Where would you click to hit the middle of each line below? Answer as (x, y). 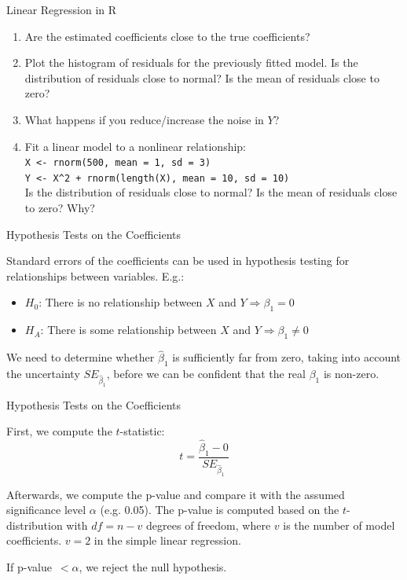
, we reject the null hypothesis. (153, 567)
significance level (46, 510)
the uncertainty (43, 374)
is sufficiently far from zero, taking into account (287, 357)
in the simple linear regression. (167, 540)
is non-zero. (351, 374)
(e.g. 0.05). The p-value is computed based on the (220, 510)
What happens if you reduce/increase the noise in (144, 119)
